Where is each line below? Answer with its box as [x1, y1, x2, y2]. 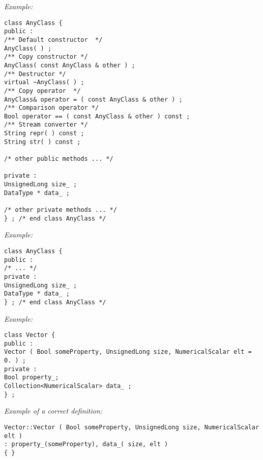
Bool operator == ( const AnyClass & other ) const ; [4, 112, 190, 120]
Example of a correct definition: [4, 405, 103, 416]
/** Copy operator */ [4, 87, 81, 94]
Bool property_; [4, 374, 59, 381]
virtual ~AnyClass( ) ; [4, 79, 84, 86]
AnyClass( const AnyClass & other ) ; [4, 61, 135, 69]
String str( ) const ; [4, 138, 81, 146]
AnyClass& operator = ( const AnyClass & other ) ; [4, 95, 183, 103]
